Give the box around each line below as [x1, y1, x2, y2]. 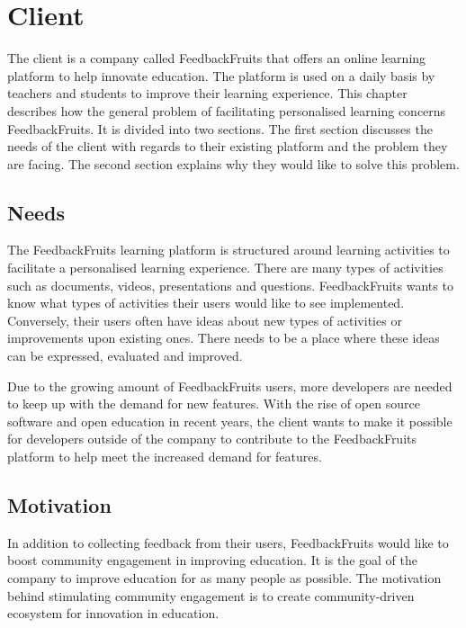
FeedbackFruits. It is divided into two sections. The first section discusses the [7, 119, 433, 138]
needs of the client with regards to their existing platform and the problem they [7, 137, 448, 156]
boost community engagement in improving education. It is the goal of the [7, 551, 417, 570]
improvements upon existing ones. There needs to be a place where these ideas [7, 328, 440, 347]
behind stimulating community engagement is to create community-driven [7, 586, 415, 605]
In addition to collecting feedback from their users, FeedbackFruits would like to [7, 533, 449, 552]
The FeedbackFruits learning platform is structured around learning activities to [7, 240, 450, 259]
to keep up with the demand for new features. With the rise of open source [7, 394, 420, 413]
